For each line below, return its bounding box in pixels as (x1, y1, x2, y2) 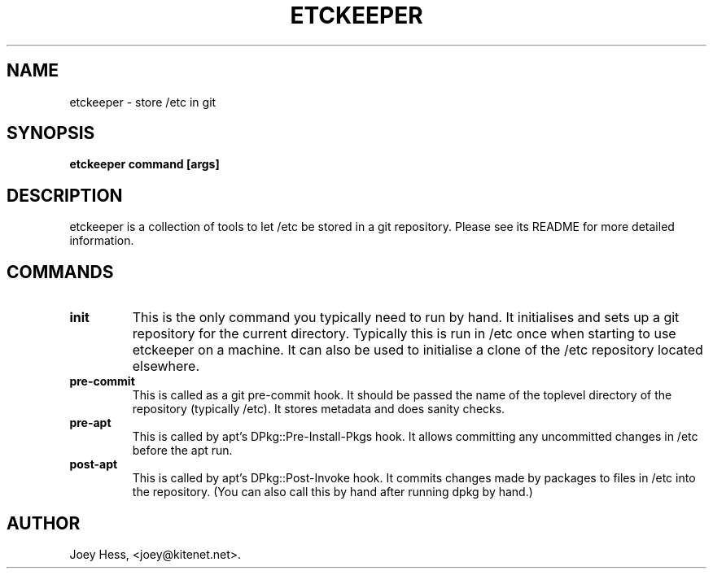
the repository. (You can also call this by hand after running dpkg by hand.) (132, 485, 533, 499)
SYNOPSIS (7, 123, 95, 144)
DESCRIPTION (7, 185, 123, 206)
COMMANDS (7, 261, 114, 282)
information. (69, 233, 134, 248)
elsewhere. (132, 358, 200, 375)
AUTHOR (7, 512, 81, 534)
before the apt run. (132, 443, 233, 458)
